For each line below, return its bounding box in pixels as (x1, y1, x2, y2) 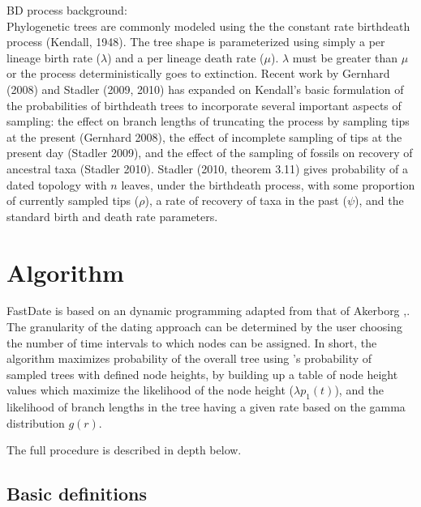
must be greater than (292, 49, 398, 66)
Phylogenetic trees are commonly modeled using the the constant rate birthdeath (6, 17, 410, 34)
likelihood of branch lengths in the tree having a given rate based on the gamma (6, 398, 406, 415)
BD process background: (6, 2, 127, 18)
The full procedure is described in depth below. (6, 441, 242, 458)
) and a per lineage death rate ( (107, 49, 264, 66)
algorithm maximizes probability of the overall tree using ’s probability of (6, 350, 372, 367)
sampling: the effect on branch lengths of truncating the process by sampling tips (6, 113, 410, 130)
